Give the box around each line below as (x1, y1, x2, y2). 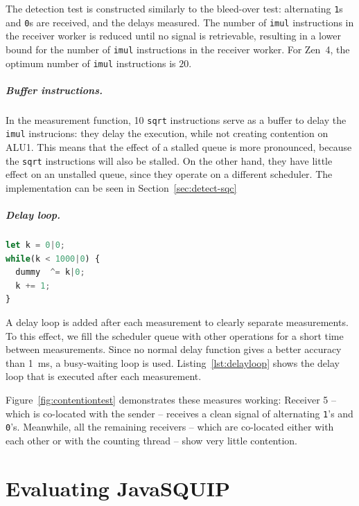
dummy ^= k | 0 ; (15, 267, 85, 278)
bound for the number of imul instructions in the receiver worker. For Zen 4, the (6, 42, 350, 56)
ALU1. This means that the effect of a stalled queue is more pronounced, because (6, 140, 352, 154)
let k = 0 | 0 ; (6, 240, 65, 251)
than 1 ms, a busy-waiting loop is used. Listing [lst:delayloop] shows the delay (6, 355, 340, 370)
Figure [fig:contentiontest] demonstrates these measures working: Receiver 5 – (6, 392, 337, 407)
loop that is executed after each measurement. (6, 369, 202, 383)
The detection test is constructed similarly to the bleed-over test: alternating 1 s (6, 1, 343, 15)
